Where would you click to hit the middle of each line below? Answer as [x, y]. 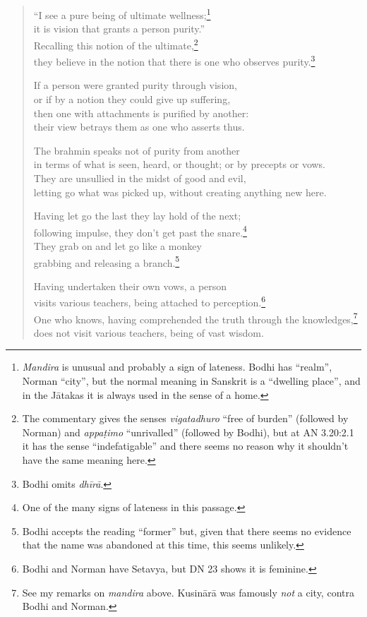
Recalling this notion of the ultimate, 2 [116, 44]
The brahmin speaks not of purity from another [137, 150]
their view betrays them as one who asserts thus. [139, 127]
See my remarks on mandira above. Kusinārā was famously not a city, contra [188, 592]
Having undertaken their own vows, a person [130, 286]
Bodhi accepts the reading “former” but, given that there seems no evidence [187, 531]
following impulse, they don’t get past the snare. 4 [140, 231]
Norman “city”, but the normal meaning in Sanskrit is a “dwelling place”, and [191, 381]
